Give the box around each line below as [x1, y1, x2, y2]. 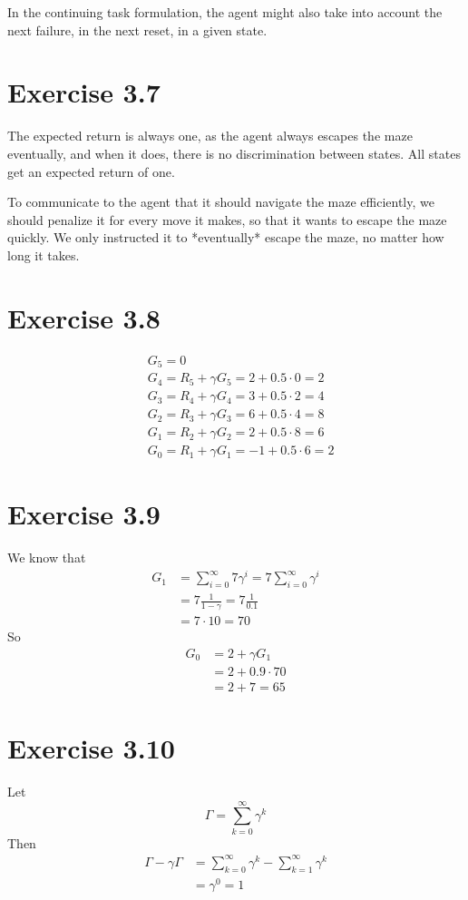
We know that [7, 548, 86, 567]
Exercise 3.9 [7, 495, 161, 533]
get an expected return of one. [7, 161, 175, 181]
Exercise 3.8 [7, 298, 161, 336]
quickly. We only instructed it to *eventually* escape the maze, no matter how [7, 228, 444, 247]
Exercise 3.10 [7, 729, 175, 767]
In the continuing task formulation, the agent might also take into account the [7, 3, 443, 21]
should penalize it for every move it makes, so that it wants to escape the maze [7, 210, 447, 229]
